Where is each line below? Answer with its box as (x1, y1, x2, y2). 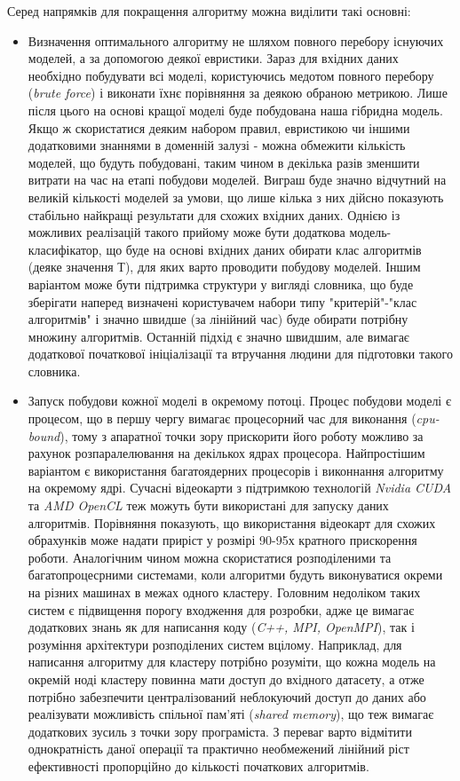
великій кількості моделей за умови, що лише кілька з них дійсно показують (28, 187, 444, 206)
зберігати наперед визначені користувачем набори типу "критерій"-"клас (28, 292, 417, 311)
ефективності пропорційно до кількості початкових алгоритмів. (28, 756, 369, 775)
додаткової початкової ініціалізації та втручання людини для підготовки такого (28, 344, 453, 363)
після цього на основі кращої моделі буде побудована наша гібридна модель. (28, 100, 443, 119)
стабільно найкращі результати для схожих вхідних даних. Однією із (28, 205, 401, 224)
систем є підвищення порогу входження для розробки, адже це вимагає (28, 600, 415, 619)
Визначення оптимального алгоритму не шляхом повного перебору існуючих (28, 31, 444, 50)
